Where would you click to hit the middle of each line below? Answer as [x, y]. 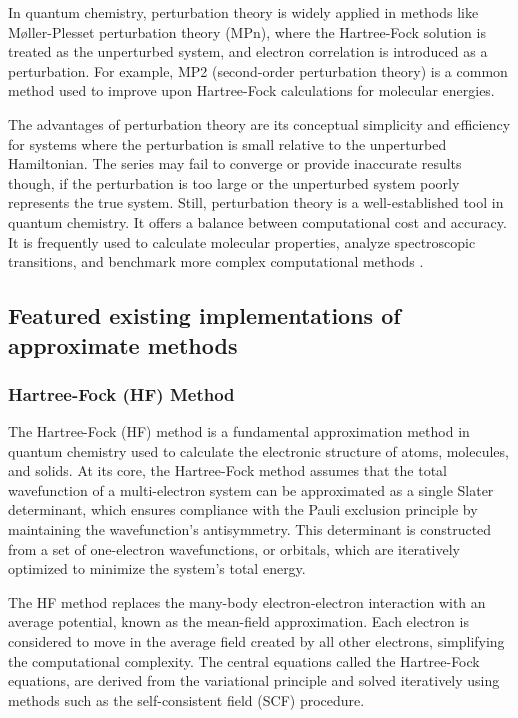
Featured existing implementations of [204, 315]
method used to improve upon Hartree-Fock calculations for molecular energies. [251, 90]
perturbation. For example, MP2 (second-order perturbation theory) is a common [258, 70]
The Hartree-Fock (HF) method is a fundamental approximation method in [239, 431]
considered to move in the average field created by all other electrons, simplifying [256, 641]
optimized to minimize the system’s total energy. [157, 568]
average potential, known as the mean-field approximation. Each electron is [238, 621]
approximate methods [123, 344]
